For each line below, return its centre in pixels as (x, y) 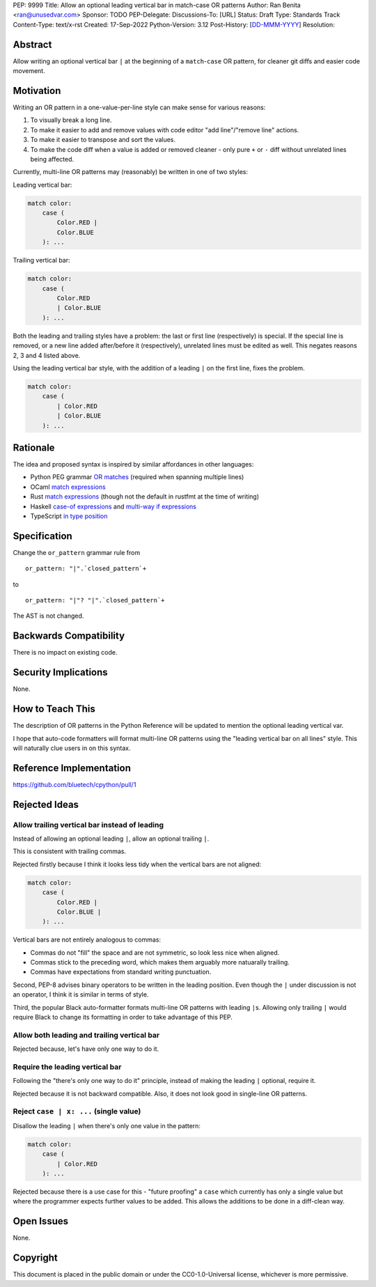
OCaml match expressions (68, 487)
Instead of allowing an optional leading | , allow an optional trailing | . (111, 838)
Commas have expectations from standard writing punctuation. (121, 972)
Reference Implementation (72, 768)
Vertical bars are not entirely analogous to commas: (87, 939)
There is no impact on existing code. (65, 653)
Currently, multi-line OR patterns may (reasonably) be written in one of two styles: (131, 172)
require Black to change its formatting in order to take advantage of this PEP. (123, 1017)
